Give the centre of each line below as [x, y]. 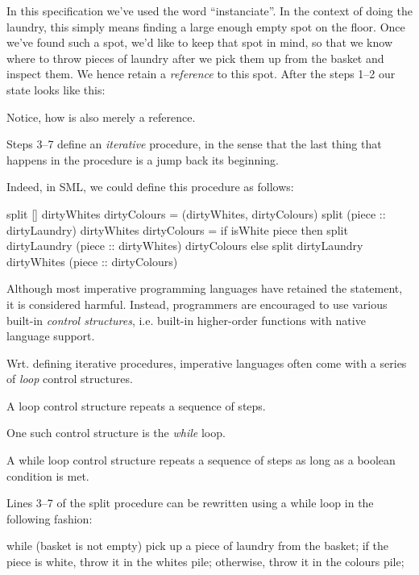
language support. [51, 336]
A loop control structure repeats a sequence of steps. [136, 405]
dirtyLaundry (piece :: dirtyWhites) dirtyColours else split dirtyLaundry [185, 246]
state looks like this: [56, 89]
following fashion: [50, 518]
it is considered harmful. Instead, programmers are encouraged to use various [197, 304]
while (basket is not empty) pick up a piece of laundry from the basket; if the [197, 546]
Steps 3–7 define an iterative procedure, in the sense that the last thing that [194, 144]
